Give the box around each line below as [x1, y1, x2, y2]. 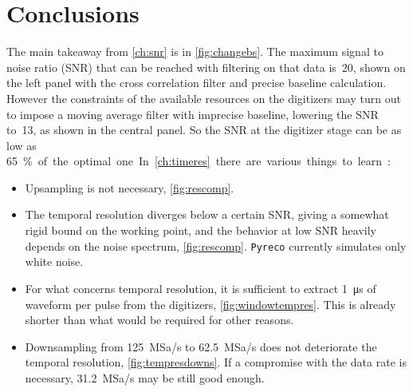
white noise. [25, 253, 84, 270]
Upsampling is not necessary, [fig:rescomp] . [25, 179, 234, 196]
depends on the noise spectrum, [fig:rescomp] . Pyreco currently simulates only [25, 237, 407, 254]
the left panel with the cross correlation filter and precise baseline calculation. [6, 74, 387, 91]
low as [6, 137, 37, 153]
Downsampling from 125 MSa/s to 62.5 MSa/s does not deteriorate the [25, 338, 377, 354]
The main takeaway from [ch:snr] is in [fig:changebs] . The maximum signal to [6, 43, 383, 60]
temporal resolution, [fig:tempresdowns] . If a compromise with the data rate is [25, 354, 407, 370]
